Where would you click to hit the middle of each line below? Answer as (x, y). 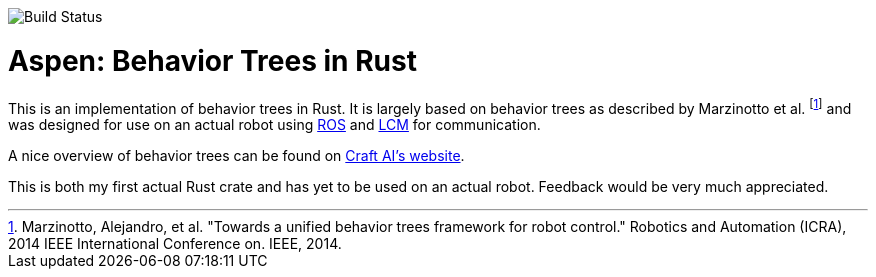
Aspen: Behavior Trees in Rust (212, 60)
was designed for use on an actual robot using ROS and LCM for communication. (274, 125)
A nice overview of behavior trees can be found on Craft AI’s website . (236, 156)
